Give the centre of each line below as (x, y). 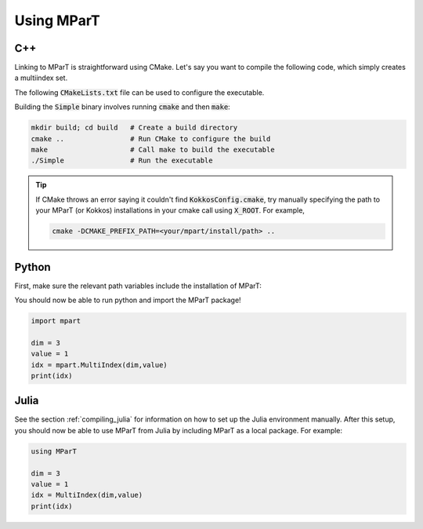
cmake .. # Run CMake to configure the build (151, 139)
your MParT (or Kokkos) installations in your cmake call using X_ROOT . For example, (170, 210)
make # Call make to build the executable (153, 150)
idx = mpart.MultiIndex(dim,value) (99, 365)
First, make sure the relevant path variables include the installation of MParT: (138, 286)
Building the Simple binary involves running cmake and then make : (122, 107)
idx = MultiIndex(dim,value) (87, 495)
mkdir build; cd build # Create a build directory (134, 128)
